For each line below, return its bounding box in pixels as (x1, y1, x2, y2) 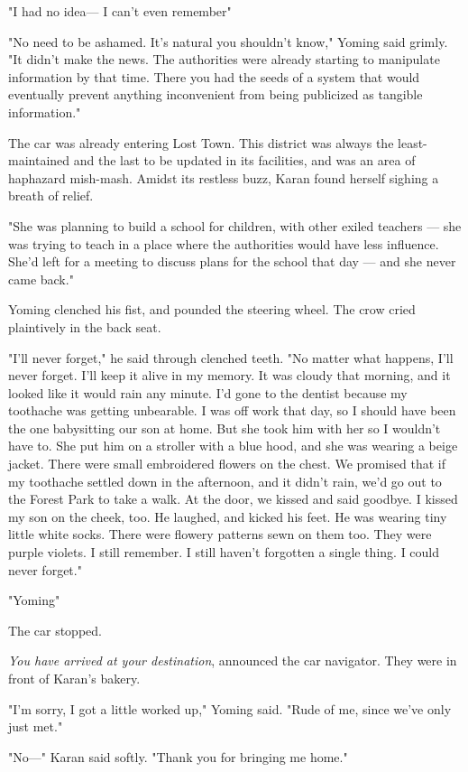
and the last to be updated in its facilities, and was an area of (73, 151, 416, 170)
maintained (8, 151, 70, 170)
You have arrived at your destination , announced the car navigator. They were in (8, 651, 457, 670)
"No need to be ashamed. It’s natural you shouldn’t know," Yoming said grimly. (8, 32, 448, 51)
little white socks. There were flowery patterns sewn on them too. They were (8, 525, 432, 544)
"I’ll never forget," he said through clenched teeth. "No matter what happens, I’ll (8, 348, 454, 367)
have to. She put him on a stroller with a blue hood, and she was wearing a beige (8, 436, 458, 455)
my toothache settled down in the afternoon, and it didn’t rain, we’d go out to (8, 471, 442, 490)
